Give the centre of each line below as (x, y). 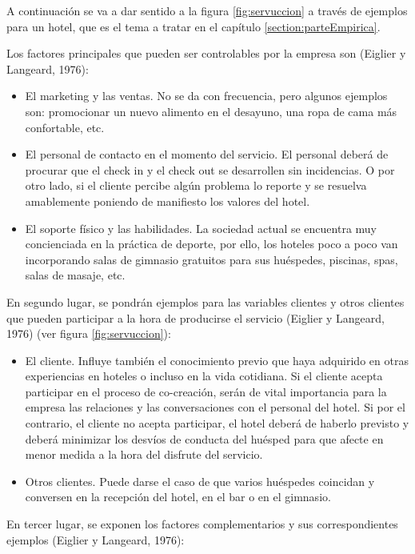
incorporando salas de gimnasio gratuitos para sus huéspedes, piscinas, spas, (211, 259)
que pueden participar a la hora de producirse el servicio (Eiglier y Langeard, (196, 317)
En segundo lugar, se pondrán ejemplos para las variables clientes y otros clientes (206, 301)
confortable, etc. (65, 127)
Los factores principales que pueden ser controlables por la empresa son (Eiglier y (206, 53)
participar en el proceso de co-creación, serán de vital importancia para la (206, 391)
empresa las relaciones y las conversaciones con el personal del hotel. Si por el (215, 407)
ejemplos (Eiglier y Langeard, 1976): (96, 539)
